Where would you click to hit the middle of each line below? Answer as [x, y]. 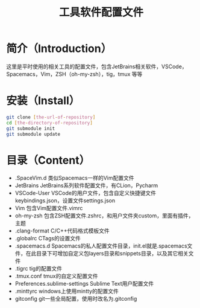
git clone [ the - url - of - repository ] [51, 117]
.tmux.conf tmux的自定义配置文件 [56, 276]
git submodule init [31, 128]
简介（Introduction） [59, 49]
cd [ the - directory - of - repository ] [50, 123]
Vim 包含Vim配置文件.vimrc [49, 208]
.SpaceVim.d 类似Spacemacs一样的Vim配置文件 [74, 178]
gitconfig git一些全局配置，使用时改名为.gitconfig [76, 299]
